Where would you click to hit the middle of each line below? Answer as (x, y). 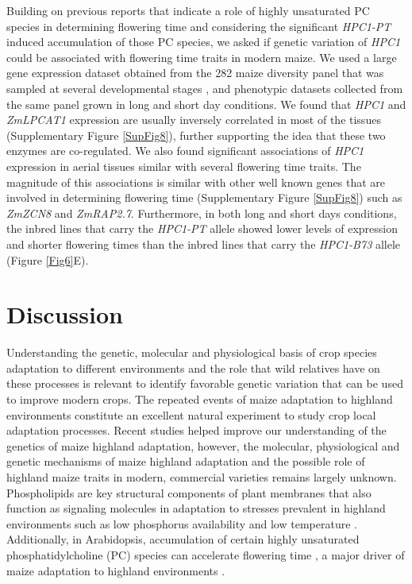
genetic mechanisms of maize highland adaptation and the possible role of (186, 461)
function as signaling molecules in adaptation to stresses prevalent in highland (196, 508)
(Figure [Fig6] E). (48, 259)
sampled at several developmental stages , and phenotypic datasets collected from (205, 88)
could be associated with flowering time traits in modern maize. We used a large (202, 57)
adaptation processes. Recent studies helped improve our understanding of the (196, 430)
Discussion (65, 314)
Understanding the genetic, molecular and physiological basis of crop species (192, 352)
